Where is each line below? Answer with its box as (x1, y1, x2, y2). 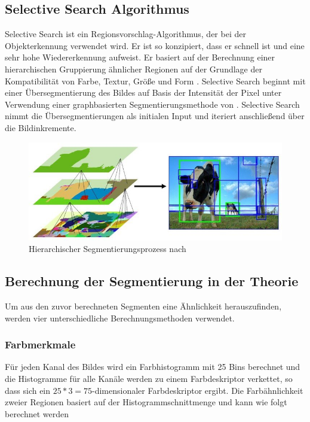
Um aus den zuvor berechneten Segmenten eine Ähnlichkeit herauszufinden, (5, 300, 282, 312)
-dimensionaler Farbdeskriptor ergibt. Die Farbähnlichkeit (92, 384, 303, 396)
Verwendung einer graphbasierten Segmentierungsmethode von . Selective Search (5, 98, 300, 110)
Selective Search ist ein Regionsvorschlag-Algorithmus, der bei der (5, 28, 246, 40)
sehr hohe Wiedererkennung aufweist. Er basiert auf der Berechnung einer (5, 51, 275, 63)
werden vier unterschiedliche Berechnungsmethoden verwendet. (5, 311, 235, 324)
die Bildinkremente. (5, 121, 76, 133)
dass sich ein (5, 384, 51, 396)
